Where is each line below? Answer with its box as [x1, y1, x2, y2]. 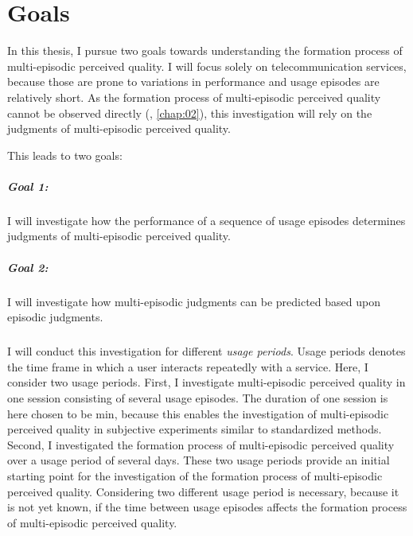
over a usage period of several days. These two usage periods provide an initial [7, 452, 390, 468]
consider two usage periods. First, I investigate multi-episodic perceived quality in [7, 374, 406, 390]
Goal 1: [7, 177, 49, 194]
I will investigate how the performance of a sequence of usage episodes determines [7, 212, 406, 228]
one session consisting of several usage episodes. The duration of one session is [7, 389, 388, 406]
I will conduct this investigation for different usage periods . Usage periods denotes [7, 343, 406, 359]
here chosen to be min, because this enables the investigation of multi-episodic [7, 405, 389, 421]
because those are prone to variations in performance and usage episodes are [7, 73, 380, 90]
